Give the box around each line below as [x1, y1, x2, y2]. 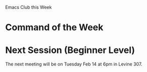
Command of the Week [5, 22, 104, 33]
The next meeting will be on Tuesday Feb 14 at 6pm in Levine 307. [5, 61, 142, 67]
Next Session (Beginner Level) [5, 44, 135, 56]
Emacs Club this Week [5, 4, 52, 10]
